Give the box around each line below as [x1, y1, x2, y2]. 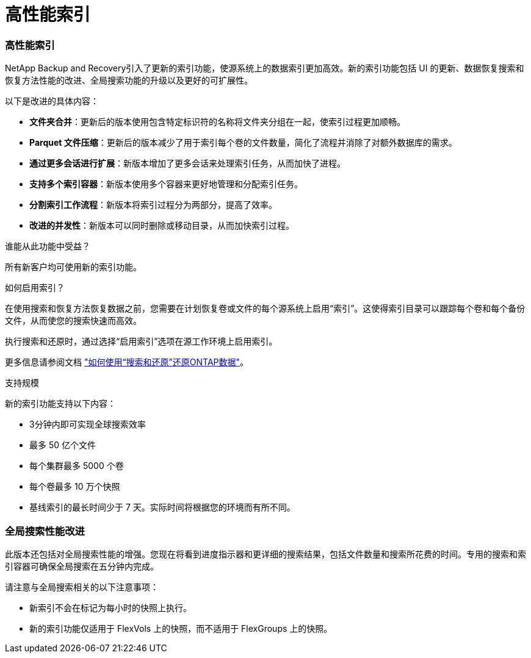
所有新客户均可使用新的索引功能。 [5, 262, 142, 273]
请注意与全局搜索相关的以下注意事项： [5, 581, 159, 592]
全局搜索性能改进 [5, 524, 85, 537]
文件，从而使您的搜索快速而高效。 [5, 315, 142, 326]
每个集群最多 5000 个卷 [29, 460, 124, 471]
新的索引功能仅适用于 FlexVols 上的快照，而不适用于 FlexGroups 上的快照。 [29, 623, 333, 634]
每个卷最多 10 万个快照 [29, 481, 120, 492]
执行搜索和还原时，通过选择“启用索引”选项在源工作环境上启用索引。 [5, 336, 278, 347]
